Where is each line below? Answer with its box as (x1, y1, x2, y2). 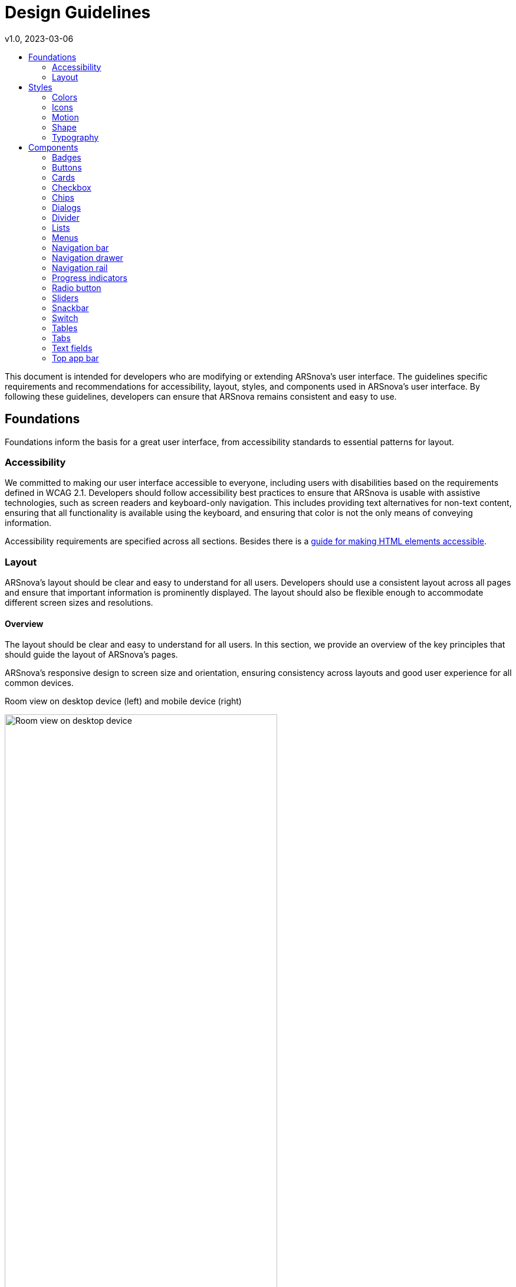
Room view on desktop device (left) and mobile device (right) (5, 696, 242, 707)
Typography (52, 132, 99, 142)
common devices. (5, 678, 74, 688)
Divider (52, 212, 80, 223)
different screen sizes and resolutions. (5, 597, 153, 608)
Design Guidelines (5, 2, 151, 22)
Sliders (52, 292, 79, 303)
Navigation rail (52, 262, 108, 273)
